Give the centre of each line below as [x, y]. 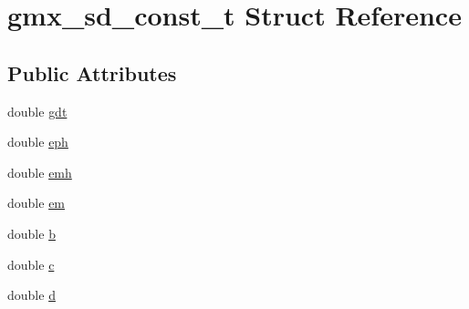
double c [31, 264]
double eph [38, 142]
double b [31, 233]
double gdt [37, 111]
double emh [40, 172]
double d [31, 295]
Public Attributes [92, 72]
